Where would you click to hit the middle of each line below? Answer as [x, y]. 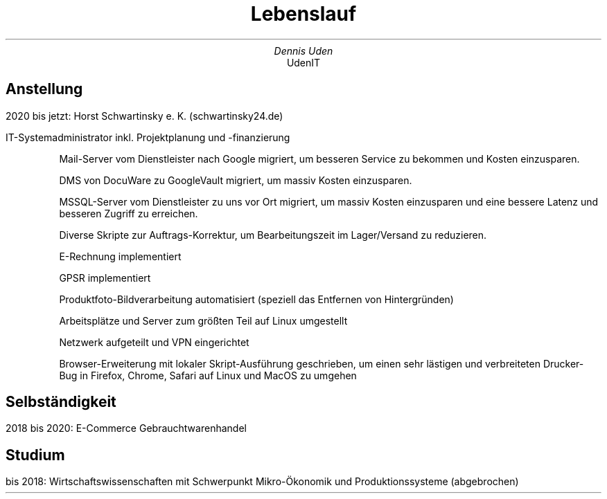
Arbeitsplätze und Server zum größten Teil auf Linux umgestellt [203, 320]
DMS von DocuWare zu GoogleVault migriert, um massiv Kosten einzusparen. [236, 180]
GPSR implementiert [105, 278]
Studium [35, 455]
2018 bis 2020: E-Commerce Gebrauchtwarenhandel [126, 428]
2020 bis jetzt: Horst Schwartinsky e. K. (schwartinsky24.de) [144, 116]
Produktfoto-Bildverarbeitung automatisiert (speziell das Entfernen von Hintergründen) [256, 299]
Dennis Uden [303, 51]
